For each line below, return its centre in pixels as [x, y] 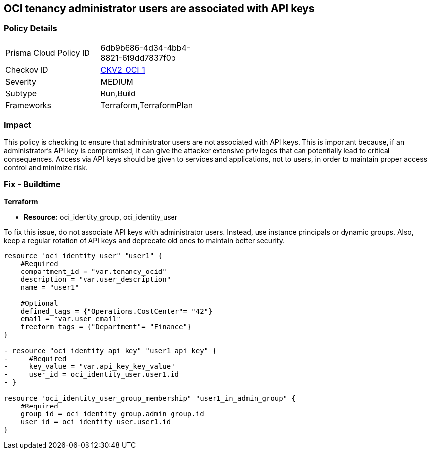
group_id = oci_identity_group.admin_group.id [112, 414]
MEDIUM [117, 81]
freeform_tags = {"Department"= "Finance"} [106, 327]
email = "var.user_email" [71, 319]
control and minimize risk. [46, 167]
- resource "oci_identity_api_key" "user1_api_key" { [110, 351]
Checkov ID [27, 69]
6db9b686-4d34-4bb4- [146, 48]
